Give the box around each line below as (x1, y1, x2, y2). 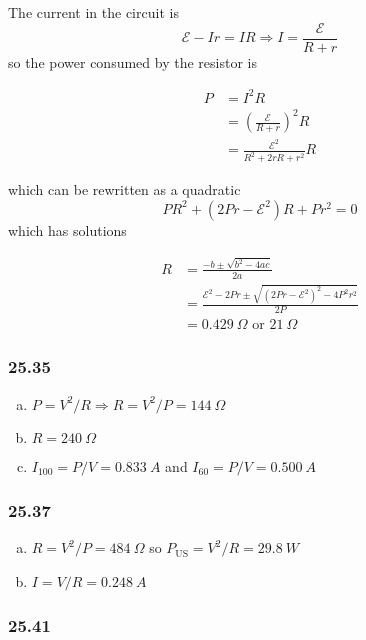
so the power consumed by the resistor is (8, 51, 257, 72)
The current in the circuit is (8, 2, 179, 22)
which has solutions (8, 219, 127, 240)
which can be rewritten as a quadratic (8, 179, 241, 200)
